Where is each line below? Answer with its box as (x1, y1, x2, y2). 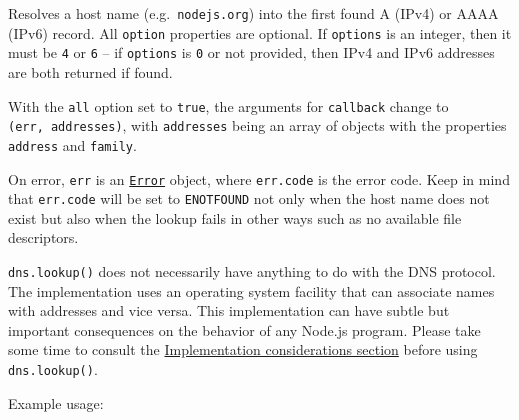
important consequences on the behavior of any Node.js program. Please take (8, 319, 481, 340)
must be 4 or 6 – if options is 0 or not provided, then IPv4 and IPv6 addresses (8, 42, 495, 63)
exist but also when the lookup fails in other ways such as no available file (8, 207, 462, 228)
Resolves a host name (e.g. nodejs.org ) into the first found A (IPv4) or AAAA (8, 3, 499, 23)
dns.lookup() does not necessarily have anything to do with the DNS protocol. (8, 261, 496, 282)
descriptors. (8, 227, 79, 248)
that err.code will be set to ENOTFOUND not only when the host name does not (8, 188, 490, 209)
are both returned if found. (8, 61, 173, 82)
